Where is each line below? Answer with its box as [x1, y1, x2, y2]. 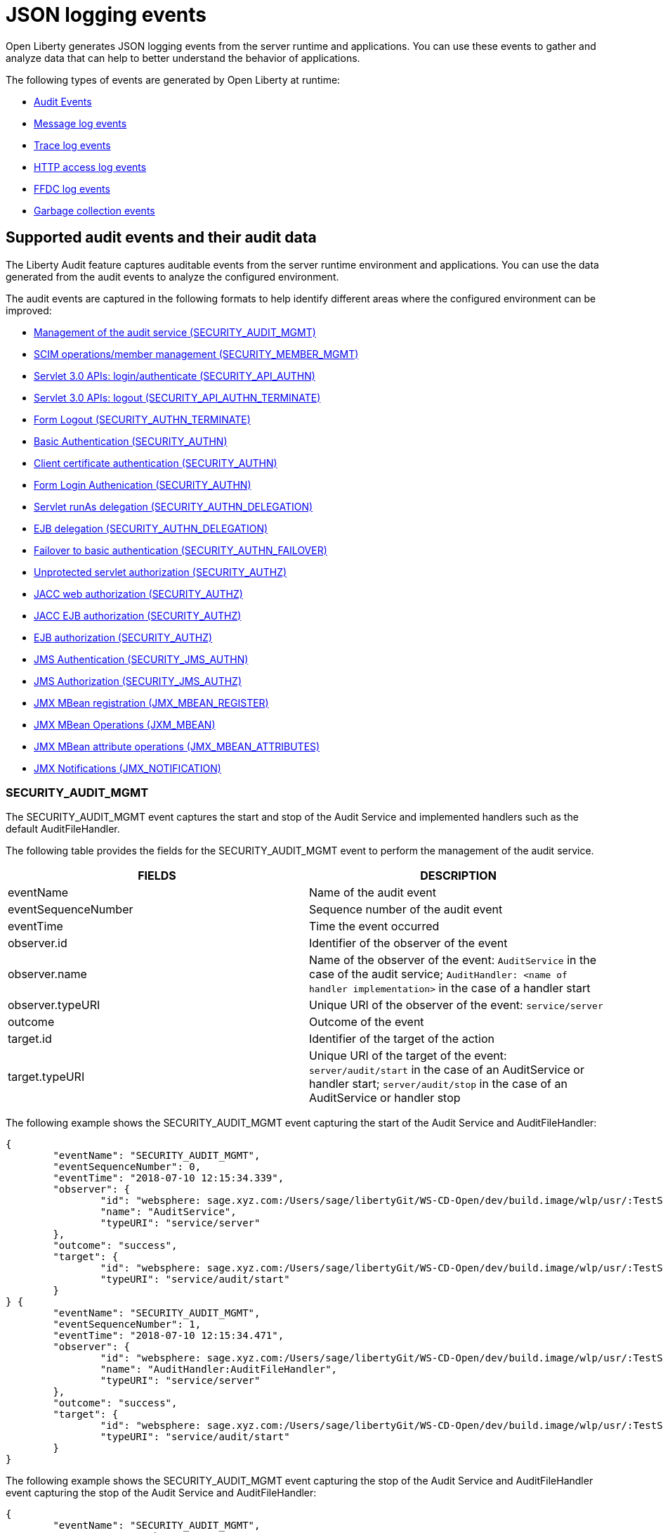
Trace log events [34, 139, 111, 151]
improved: [6, 304, 52, 316]
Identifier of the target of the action [309, 1032, 494, 1046]
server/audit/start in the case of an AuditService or [309, 1063, 584, 1077]
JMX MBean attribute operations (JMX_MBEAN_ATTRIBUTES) [34, 740, 320, 752]
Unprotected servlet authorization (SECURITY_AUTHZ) [34, 565, 287, 578]
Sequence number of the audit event [309, 902, 503, 917]
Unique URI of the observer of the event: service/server [309, 998, 603, 1013]
